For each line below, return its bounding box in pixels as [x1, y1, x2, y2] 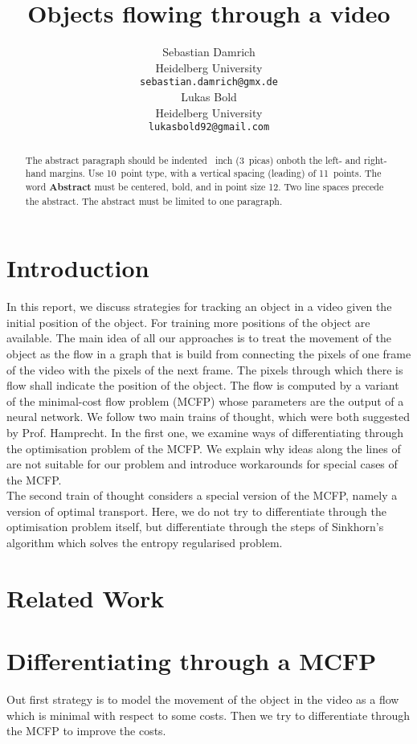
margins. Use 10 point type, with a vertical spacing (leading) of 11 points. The [49, 166, 382, 180]
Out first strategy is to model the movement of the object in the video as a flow [6, 691, 399, 708]
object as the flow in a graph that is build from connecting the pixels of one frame [6, 345, 411, 362]
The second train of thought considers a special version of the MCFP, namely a [6, 487, 398, 504]
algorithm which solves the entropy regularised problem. [6, 534, 283, 551]
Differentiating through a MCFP [6, 644, 377, 677]
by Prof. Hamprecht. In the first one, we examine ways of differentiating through [6, 423, 404, 440]
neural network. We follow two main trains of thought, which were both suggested [6, 408, 411, 425]
